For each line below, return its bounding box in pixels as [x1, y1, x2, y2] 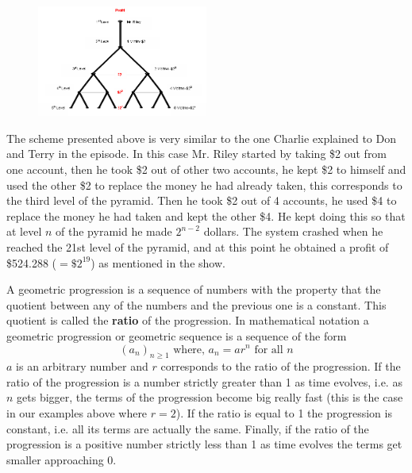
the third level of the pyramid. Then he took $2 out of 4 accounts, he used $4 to [6, 192, 397, 209]
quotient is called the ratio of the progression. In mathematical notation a [6, 312, 369, 329]
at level [6, 223, 42, 240]
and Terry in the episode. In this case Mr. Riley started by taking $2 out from [6, 145, 387, 162]
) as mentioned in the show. [90, 254, 225, 271]
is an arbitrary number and [16, 358, 148, 375]
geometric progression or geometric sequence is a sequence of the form [6, 327, 347, 344]
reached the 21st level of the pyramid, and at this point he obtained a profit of [6, 238, 389, 255]
